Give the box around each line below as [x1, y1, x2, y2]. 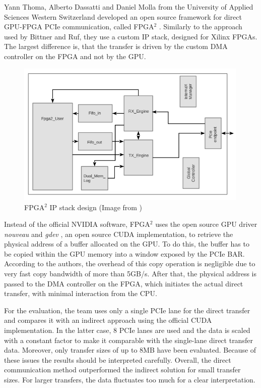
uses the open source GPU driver [155, 219, 257, 229]
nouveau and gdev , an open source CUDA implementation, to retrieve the [4, 228, 233, 239]
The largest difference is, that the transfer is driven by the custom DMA [4, 41, 228, 52]
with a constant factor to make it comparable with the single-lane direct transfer [4, 334, 253, 345]
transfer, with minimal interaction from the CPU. [4, 288, 157, 299]
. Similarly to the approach [159, 21, 242, 32]
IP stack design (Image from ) [49, 202, 143, 212]
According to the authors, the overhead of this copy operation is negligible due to [4, 258, 255, 269]
